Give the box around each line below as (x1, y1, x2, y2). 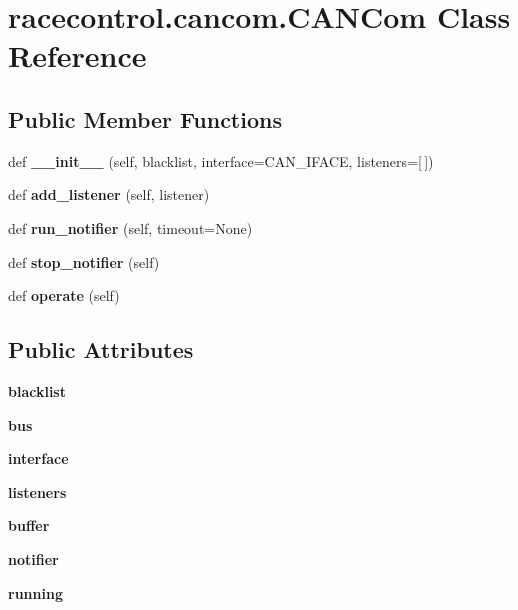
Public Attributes (8, 334, 194, 365)
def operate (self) (8, 285, 120, 306)
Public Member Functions (8, 103, 282, 134)
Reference (8, 35, 147, 76)
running (8, 582, 63, 603)
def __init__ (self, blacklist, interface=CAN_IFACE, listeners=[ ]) (8, 150, 434, 171)
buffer (8, 515, 50, 536)
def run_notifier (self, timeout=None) (8, 217, 253, 238)
